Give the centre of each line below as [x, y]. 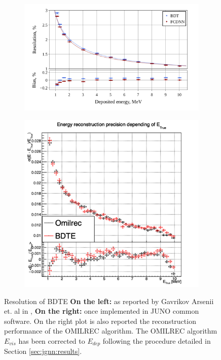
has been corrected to [52, 340]
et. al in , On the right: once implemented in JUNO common [102, 311]
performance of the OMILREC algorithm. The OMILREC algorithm [111, 331]
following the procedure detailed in [157, 340]
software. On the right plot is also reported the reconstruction [100, 321]
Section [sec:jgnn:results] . [43, 351]
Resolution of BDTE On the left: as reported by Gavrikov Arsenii [109, 301]
